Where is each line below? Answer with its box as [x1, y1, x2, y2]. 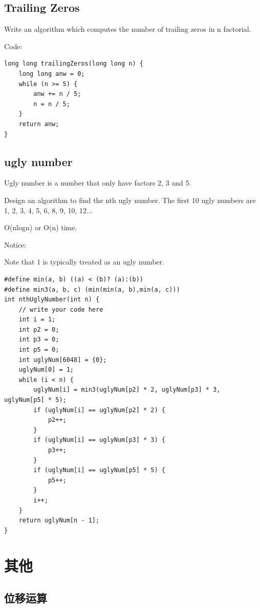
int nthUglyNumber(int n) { [4, 296, 100, 303]
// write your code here [18, 306, 103, 313]
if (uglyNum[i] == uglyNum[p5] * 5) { [33, 467, 165, 474]
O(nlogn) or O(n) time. [4, 222, 77, 233]
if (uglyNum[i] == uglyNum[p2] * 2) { [33, 406, 165, 414]
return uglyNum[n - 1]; [18, 517, 100, 524]
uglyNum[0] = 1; [18, 366, 74, 374]
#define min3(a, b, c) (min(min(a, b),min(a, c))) [4, 286, 180, 293]
